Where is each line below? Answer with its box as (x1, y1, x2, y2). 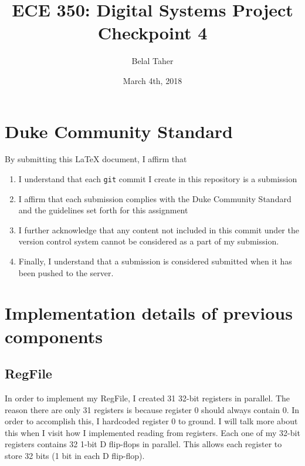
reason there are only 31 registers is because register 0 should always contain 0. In (5, 403, 300, 415)
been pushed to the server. (18, 266, 114, 279)
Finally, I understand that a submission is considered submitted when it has (18, 255, 292, 267)
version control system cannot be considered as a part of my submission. (18, 235, 279, 247)
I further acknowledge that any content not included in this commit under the (18, 223, 299, 236)
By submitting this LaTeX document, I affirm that (5, 153, 187, 165)
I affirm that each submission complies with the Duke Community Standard (18, 192, 292, 204)
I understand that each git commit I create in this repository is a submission (18, 173, 297, 185)
